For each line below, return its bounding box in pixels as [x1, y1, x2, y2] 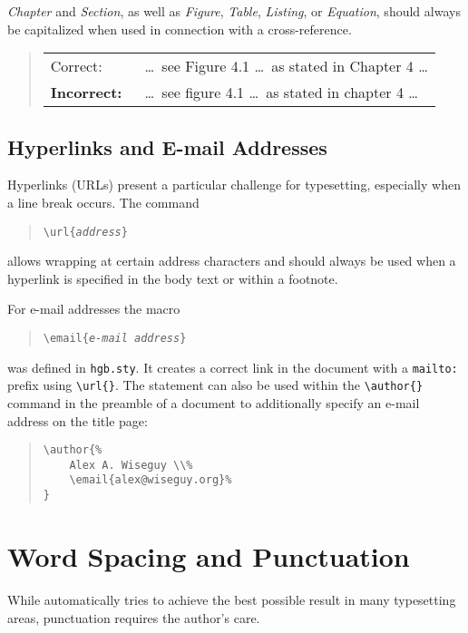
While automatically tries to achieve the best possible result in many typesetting [7, 589, 456, 609]
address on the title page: [7, 411, 148, 430]
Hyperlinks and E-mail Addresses [7, 132, 327, 161]
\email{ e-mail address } [43, 332, 187, 346]
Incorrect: [50, 82, 122, 103]
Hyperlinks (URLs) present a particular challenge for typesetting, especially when [7, 175, 461, 194]
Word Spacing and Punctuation [7, 537, 410, 574]
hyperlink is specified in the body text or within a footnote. [7, 268, 338, 287]
